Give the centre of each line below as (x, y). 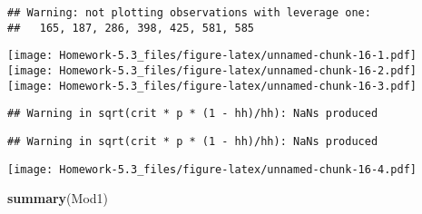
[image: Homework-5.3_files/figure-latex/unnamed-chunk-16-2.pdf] (212, 70)
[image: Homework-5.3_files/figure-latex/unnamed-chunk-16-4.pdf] (212, 169)
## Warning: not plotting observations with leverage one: (189, 13)
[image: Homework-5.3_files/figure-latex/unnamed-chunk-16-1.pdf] (212, 56)
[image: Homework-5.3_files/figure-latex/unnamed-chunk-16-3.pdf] (212, 86)
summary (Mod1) (58, 198)
